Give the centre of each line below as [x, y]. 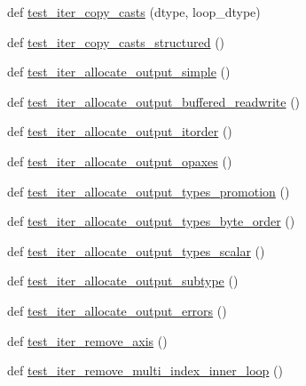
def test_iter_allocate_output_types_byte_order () [151, 221]
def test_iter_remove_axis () [87, 340]
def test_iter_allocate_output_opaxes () [120, 161]
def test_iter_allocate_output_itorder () [120, 131]
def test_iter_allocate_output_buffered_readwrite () [154, 101]
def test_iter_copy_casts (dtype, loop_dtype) [134, 12]
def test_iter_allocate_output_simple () [119, 72]
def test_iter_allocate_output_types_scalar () [136, 250]
